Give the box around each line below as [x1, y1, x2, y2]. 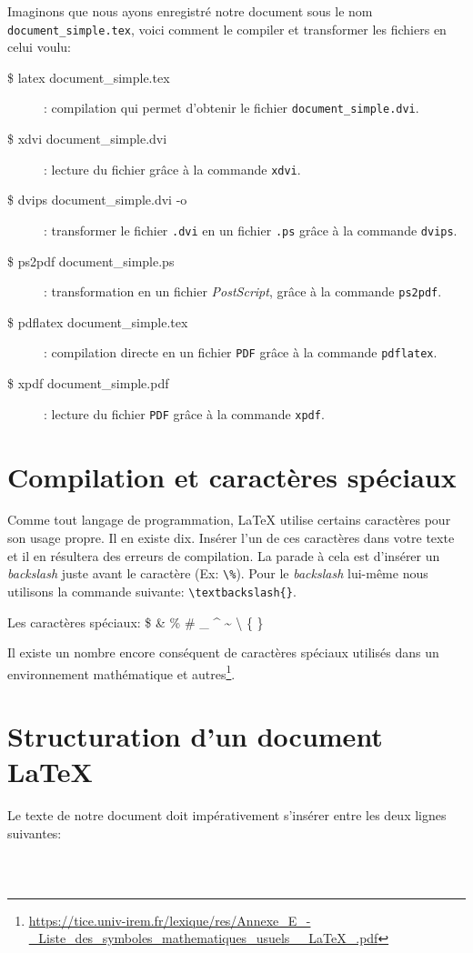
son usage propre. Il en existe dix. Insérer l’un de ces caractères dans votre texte [7, 528, 455, 547]
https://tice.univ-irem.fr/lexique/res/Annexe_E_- [28, 910, 311, 929]
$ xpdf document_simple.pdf [7, 374, 169, 393]
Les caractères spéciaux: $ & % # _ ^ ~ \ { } [7, 612, 264, 631]
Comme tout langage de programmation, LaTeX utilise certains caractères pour [7, 510, 451, 529]
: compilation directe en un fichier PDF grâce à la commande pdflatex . [44, 343, 438, 362]
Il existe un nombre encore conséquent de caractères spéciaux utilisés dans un [7, 643, 439, 662]
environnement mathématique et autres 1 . [7, 661, 236, 683]
